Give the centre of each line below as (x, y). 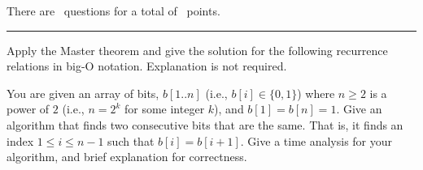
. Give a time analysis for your (316, 140)
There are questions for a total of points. (113, 11)
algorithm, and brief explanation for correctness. (127, 157)
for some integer (164, 109)
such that (131, 140)
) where (316, 93)
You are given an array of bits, (83, 93)
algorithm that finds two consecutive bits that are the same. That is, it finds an (205, 124)
